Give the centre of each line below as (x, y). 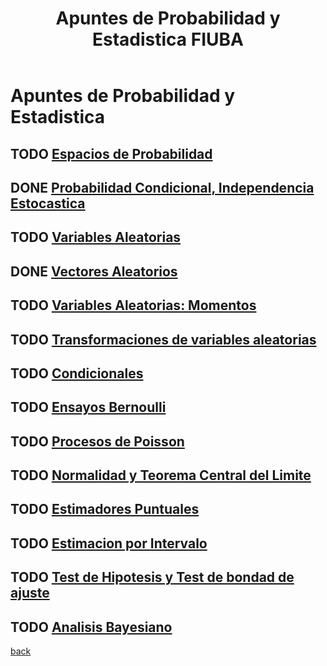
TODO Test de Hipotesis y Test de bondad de (152, 577)
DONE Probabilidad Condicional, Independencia (162, 187)
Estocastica (48, 203)
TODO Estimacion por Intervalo (109, 543)
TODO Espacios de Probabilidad (111, 153)
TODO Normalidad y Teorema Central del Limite (161, 475)
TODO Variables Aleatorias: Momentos (133, 305)
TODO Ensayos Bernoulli (88, 407)
